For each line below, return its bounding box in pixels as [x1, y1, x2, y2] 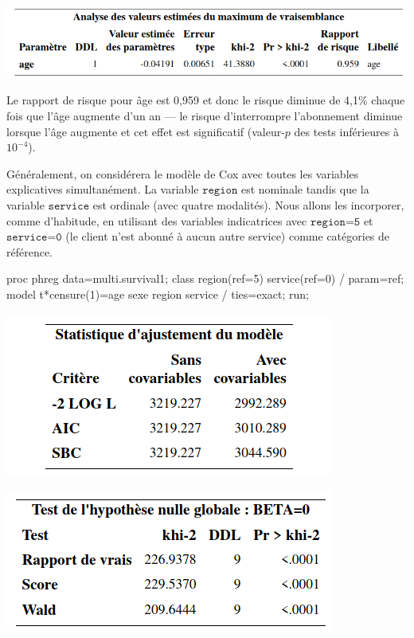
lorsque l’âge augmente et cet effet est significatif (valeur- [6, 123, 285, 139]
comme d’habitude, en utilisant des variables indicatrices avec [6, 212, 307, 229]
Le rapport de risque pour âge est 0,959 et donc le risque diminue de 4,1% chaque [6, 92, 405, 108]
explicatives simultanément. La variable [6, 181, 199, 198]
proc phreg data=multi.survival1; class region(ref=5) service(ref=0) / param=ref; [6, 270, 404, 287]
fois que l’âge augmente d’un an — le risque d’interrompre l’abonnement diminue [6, 108, 403, 124]
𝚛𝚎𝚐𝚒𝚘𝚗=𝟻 [310, 216, 361, 228]
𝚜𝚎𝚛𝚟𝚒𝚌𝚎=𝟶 [6, 232, 62, 244]
